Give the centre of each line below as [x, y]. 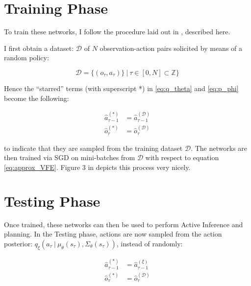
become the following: [37, 98]
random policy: [26, 58]
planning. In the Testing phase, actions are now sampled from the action [113, 234]
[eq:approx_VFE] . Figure [42, 167]
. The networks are [219, 148]
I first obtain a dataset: [39, 48]
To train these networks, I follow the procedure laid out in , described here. [117, 32]
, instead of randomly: [150, 243]
